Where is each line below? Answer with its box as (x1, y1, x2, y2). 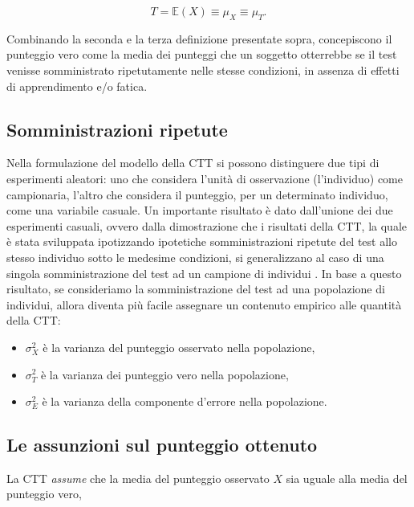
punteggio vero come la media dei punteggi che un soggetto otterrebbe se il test (6, 46, 397, 63)
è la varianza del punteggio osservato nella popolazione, (43, 338, 315, 355)
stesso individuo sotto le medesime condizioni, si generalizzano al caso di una (6, 248, 384, 265)
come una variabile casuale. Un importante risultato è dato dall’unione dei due (6, 202, 393, 219)
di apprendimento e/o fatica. (6, 77, 148, 94)
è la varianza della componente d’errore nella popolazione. (42, 393, 327, 410)
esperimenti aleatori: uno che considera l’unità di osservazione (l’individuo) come (6, 170, 403, 186)
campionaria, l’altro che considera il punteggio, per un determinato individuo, (6, 186, 388, 202)
